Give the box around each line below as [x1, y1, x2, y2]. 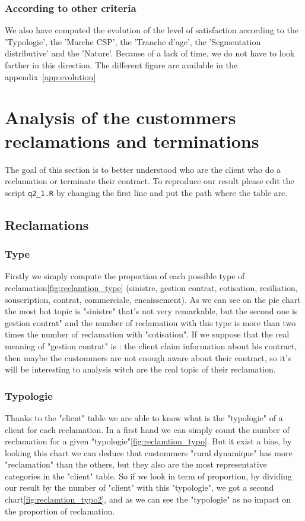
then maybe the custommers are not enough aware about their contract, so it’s [5, 351, 291, 364]
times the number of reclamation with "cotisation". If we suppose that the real [5, 328, 290, 340]
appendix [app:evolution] [5, 70, 96, 83]
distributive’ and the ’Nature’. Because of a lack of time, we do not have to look [5, 47, 295, 59]
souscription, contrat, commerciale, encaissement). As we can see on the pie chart [5, 293, 301, 305]
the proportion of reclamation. [5, 504, 115, 517]
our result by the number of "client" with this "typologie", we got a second [5, 481, 274, 494]
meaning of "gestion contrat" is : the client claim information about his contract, [5, 339, 297, 352]
